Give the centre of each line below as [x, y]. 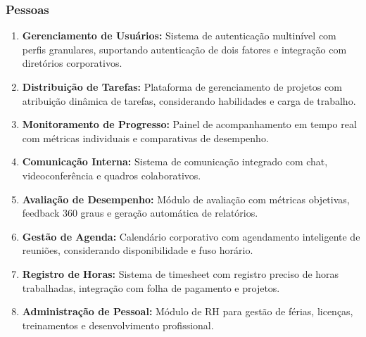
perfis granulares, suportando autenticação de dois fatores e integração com [184, 49]
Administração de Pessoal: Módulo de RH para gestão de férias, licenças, [188, 311]
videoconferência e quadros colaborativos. [112, 175]
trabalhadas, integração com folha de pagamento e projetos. [151, 287]
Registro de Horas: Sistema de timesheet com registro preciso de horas [181, 273]
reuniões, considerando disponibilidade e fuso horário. [138, 250]
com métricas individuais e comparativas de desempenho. [145, 138]
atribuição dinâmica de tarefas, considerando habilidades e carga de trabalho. [189, 100]
